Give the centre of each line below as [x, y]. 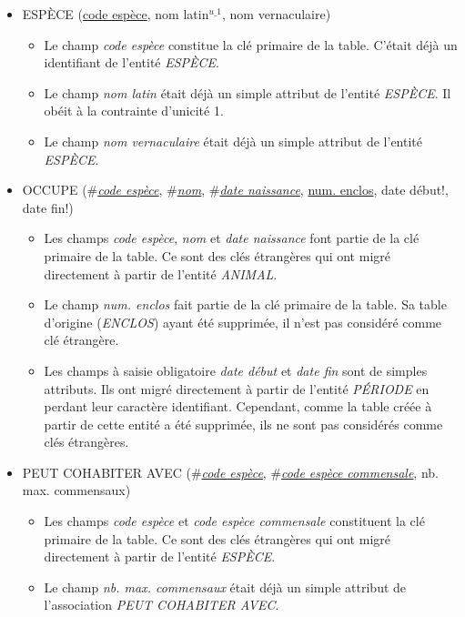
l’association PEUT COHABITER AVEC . [162, 605]
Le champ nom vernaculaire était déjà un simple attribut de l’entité [233, 141]
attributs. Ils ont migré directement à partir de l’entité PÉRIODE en [237, 388]
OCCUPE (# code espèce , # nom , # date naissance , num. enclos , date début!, [235, 190]
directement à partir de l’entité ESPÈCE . [160, 556]
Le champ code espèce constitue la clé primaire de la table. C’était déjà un [251, 44]
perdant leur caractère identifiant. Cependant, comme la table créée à [238, 406]
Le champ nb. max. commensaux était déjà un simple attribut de [225, 587]
